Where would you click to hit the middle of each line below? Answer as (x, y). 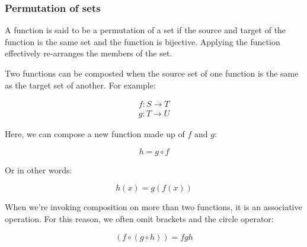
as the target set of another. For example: (80, 85)
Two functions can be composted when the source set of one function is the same (152, 73)
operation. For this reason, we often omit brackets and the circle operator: (139, 219)
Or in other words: (39, 170)
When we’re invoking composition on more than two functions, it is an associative (153, 207)
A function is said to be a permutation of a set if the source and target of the (145, 30)
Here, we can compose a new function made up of (95, 134)
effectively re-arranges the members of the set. (89, 53)
